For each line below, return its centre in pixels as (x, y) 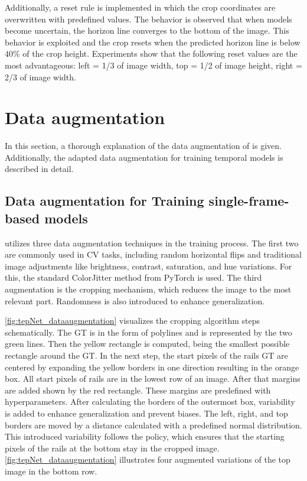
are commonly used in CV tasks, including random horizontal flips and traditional (153, 254)
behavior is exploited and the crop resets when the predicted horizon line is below (153, 42)
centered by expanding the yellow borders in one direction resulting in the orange (152, 367)
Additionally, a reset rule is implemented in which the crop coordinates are (140, 7)
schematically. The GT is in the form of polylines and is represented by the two (148, 332)
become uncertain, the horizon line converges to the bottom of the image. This (147, 30)
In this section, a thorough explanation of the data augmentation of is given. (143, 146)
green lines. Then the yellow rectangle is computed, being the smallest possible (147, 344)
